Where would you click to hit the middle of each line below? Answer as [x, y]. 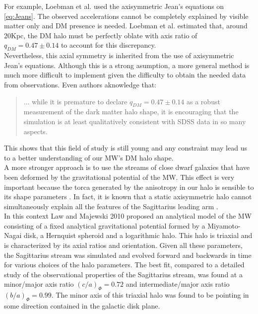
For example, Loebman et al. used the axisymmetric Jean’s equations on [114, 6]
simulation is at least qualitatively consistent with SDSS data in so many [135, 121]
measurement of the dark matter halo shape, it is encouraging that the [131, 112]
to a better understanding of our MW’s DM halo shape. [89, 157]
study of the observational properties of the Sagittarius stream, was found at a [123, 274]
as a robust [203, 101]
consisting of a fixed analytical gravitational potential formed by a [105, 225]
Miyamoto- [224, 225]
